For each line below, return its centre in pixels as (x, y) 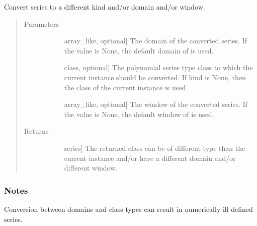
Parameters (41, 23)
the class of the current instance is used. (126, 87)
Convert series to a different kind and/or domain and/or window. (105, 7)
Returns (36, 131)
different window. (91, 168)
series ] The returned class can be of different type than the (155, 148)
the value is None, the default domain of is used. (139, 50)
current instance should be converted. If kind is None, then (155, 77)
